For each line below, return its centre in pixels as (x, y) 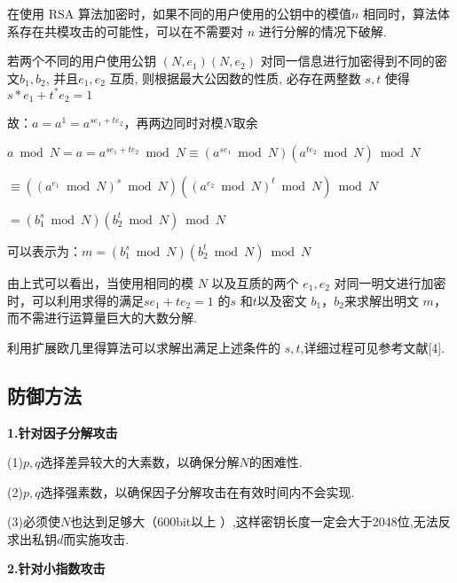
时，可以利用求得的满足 (75, 300)
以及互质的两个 (255, 282)
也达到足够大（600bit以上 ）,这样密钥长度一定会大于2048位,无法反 (260, 521)
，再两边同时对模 (173, 123)
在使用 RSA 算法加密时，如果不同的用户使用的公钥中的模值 (179, 13)
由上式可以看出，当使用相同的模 (100, 282)
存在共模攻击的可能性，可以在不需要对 (131, 31)
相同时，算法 (400, 13)
